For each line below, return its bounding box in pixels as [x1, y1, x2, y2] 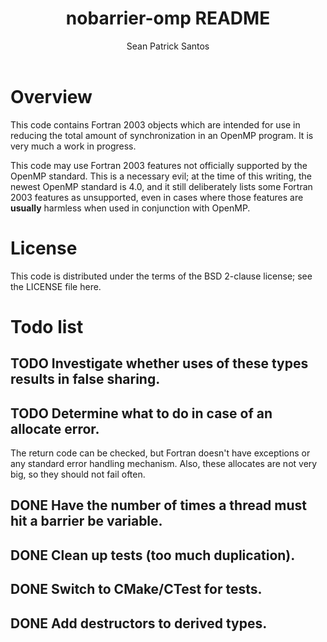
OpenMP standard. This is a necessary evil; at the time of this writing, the [10, 170, 313, 182]
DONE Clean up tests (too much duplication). [10, 547, 296, 564]
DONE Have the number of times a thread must [10, 497, 308, 514]
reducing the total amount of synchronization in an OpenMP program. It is [10, 129, 314, 141]
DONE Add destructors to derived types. [10, 615, 268, 632]
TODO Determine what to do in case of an [10, 405, 273, 422]
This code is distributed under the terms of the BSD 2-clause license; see [10, 270, 313, 282]
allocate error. [10, 420, 100, 437]
